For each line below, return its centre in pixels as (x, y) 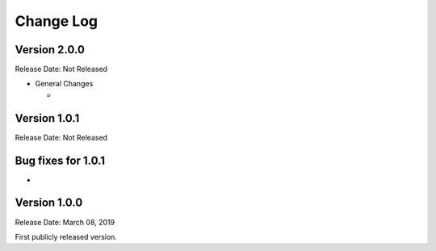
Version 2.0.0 (50, 50)
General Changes (64, 84)
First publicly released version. (66, 236)
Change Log (57, 21)
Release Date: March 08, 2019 (65, 222)
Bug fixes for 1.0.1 (60, 160)
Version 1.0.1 (47, 118)
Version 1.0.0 (49, 203)
